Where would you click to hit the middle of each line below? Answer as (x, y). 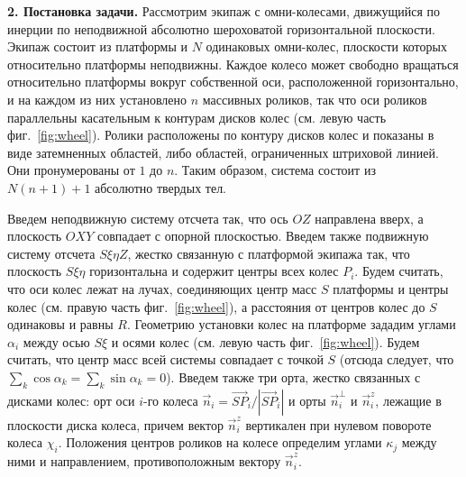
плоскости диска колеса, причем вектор (115, 424)
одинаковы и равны (60, 324)
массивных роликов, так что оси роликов (315, 99)
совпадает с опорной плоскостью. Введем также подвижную (263, 236)
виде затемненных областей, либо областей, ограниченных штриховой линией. (223, 152)
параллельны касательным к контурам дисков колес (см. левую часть (197, 117)
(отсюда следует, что (397, 359)
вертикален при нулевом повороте (338, 424)
